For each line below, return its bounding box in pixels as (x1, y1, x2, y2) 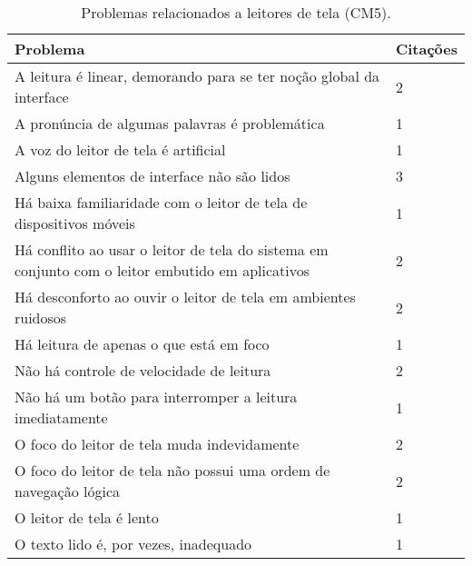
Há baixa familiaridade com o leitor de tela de (15, 192, 308, 213)
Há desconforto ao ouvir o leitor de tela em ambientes (15, 286, 356, 307)
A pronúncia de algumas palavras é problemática (15, 113, 325, 134)
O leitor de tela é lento (15, 507, 159, 528)
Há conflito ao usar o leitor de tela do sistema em (15, 239, 329, 260)
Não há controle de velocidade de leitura (15, 360, 271, 381)
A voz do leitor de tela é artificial (15, 139, 226, 160)
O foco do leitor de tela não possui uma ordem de (15, 460, 330, 481)
